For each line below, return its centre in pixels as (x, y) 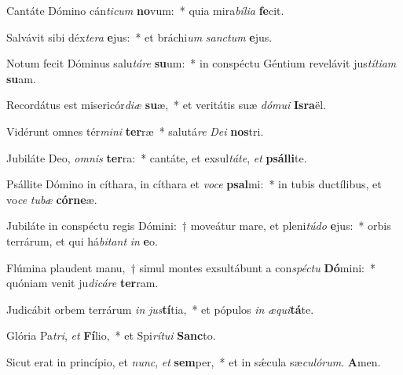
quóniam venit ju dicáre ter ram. (82, 283)
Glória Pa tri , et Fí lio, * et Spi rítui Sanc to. (111, 335)
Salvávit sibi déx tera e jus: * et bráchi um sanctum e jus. (139, 36)
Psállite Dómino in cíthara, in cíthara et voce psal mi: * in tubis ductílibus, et (194, 184)
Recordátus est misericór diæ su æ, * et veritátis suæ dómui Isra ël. (166, 105)
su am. (21, 78)
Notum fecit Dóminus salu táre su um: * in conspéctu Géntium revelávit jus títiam (201, 63)
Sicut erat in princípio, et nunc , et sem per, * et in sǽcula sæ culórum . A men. (194, 361)
